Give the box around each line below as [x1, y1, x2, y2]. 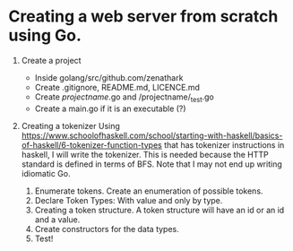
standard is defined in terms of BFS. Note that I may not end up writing [21, 159, 283, 169]
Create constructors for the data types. [34, 223, 180, 234]
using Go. [8, 25, 82, 46]
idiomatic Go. [21, 168, 71, 178]
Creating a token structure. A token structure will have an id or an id [34, 204, 285, 215]
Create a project [21, 55, 82, 65]
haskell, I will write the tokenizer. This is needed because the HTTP [21, 149, 270, 160]
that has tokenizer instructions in [163, 139, 285, 150]
